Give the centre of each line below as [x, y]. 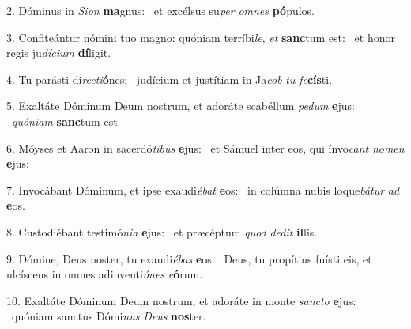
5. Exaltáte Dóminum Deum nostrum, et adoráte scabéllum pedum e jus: [181, 106]
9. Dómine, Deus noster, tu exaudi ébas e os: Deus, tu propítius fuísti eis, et [189, 258]
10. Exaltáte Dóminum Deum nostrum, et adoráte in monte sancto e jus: [181, 300]
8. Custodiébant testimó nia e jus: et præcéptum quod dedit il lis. [162, 231]
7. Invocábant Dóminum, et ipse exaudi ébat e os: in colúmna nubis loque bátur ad [203, 189]
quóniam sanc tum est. [66, 121]
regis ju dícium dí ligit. [59, 53]
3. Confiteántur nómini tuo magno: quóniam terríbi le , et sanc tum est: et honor [201, 37]
